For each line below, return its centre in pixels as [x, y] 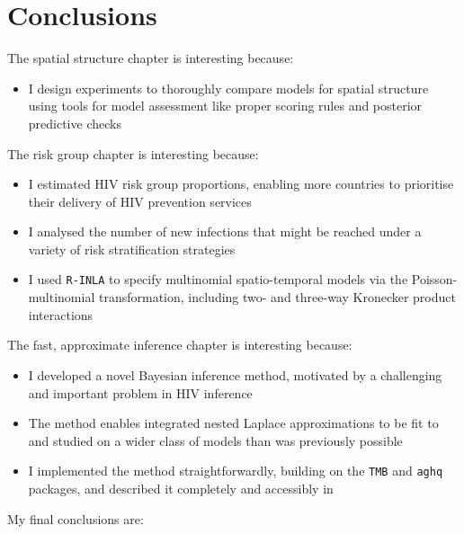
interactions [61, 314]
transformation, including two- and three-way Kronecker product [277, 297]
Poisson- [434, 279]
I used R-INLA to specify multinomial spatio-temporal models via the [218, 279]
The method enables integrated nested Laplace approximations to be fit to [233, 423]
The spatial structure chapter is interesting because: [151, 58]
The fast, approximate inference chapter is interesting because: [180, 345]
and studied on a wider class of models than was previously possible [215, 440]
